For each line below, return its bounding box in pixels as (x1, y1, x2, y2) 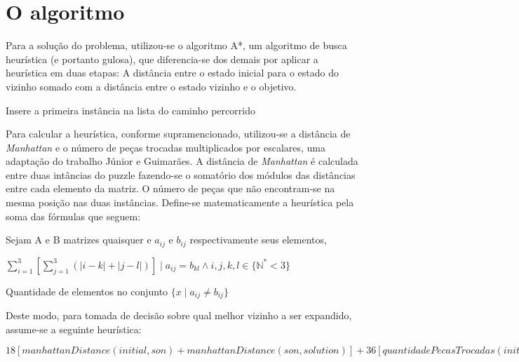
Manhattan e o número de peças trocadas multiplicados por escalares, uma (6, 140, 325, 154)
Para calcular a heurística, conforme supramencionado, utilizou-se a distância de (6, 126, 351, 141)
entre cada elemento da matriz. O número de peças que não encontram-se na (6, 181, 335, 196)
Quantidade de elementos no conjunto (6, 283, 168, 298)
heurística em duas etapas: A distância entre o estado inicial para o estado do (6, 65, 339, 80)
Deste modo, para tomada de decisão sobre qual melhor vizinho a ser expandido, (6, 308, 352, 323)
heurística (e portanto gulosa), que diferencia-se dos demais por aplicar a (6, 51, 318, 66)
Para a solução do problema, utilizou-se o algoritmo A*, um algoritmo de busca (6, 38, 347, 53)
